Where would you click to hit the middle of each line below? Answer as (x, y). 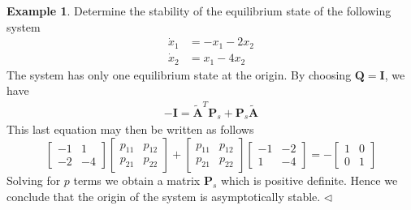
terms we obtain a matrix (137, 180)
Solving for (34, 180)
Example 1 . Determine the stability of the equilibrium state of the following (199, 11)
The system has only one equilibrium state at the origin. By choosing (179, 74)
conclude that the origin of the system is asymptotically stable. (164, 196)
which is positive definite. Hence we (309, 180)
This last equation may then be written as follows (130, 129)
